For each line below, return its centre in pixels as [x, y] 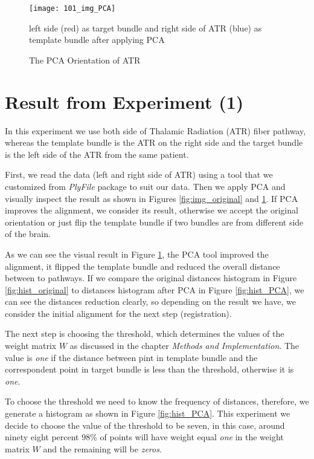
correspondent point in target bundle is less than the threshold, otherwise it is [149, 369]
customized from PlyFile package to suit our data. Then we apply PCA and [145, 186]
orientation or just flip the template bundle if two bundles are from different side [154, 222]
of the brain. [28, 234]
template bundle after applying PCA [97, 40]
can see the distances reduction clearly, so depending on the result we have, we [150, 301]
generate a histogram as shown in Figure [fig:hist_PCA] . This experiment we [148, 413]
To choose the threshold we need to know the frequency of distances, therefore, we [157, 401]
